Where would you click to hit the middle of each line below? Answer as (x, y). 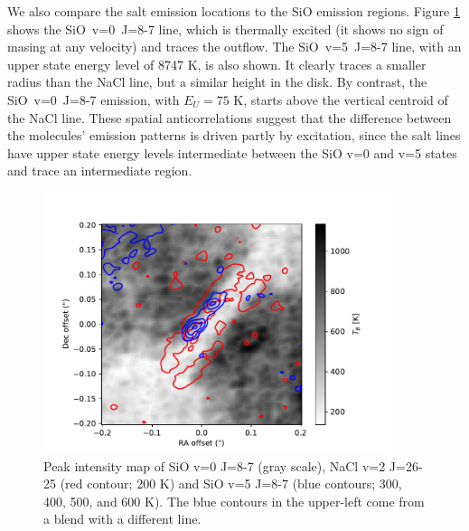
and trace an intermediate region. (100, 171)
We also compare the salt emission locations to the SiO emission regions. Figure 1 (234, 11)
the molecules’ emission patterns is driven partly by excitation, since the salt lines (234, 135)
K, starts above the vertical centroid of (341, 99)
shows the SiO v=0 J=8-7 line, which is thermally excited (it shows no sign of (225, 28)
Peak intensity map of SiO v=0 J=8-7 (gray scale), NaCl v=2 (215, 465)
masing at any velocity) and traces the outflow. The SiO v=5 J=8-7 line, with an (234, 47)
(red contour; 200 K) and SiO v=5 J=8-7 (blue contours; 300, (231, 484)
